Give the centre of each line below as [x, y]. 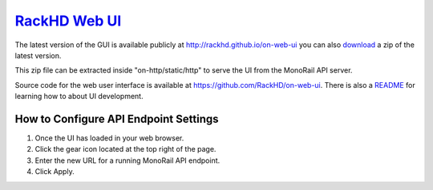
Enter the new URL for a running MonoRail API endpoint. [127, 160]
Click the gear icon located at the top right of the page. [125, 149]
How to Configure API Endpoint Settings [117, 119]
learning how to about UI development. [79, 97]
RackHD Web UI [68, 21]
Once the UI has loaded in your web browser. [109, 138]
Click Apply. [55, 172]
